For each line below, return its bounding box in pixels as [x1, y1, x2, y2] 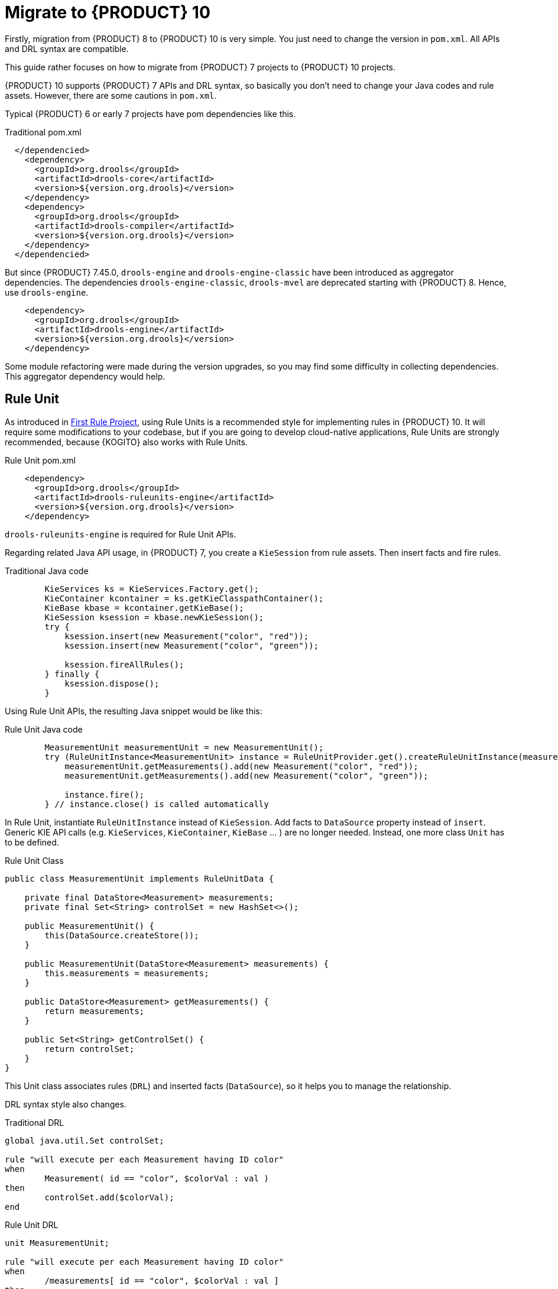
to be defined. [5, 837, 59, 847]
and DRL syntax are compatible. [5, 43, 129, 54]
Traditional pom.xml [5, 127, 82, 137]
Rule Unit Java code [5, 724, 83, 734]
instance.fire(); [64, 789, 145, 799]
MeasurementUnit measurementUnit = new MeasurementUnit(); [44, 742, 324, 752]
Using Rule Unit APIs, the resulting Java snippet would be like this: [5, 705, 262, 716]
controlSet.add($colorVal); [44, 1192, 174, 1202]
